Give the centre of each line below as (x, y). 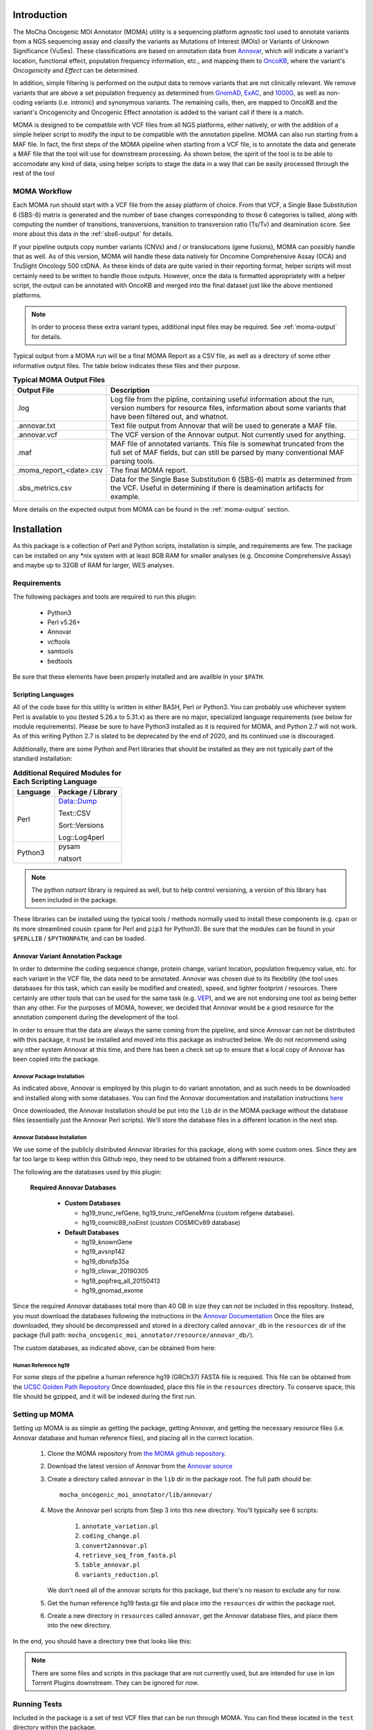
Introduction (40, 15)
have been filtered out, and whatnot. (170, 417)
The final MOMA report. (149, 471)
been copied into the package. (56, 1059)
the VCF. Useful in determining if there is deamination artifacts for (218, 488)
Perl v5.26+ (64, 622)
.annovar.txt (36, 426)
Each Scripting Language (55, 781)
